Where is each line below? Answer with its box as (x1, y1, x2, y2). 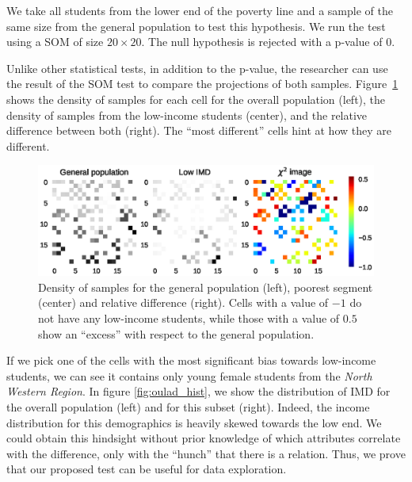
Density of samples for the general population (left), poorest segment (38, 278, 373, 295)
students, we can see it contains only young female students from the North (6, 367, 372, 384)
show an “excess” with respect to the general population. (38, 325, 315, 342)
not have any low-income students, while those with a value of (38, 310, 340, 327)
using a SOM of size (6, 33, 104, 50)
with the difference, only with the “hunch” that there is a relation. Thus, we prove (6, 445, 406, 461)
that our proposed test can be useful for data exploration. (6, 461, 287, 477)
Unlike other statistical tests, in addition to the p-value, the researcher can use (6, 59, 388, 76)
